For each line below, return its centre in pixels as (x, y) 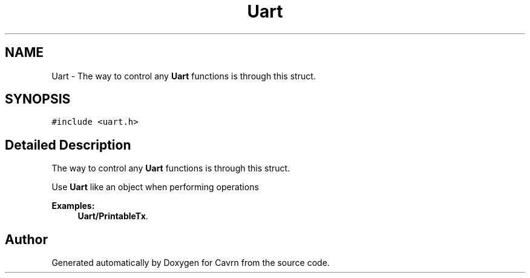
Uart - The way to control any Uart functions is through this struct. (184, 76)
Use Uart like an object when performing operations (155, 187)
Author (26, 239)
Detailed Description (68, 145)
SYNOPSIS (38, 99)
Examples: (73, 206)
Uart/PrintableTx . (113, 216)
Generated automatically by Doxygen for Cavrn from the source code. (191, 263)
